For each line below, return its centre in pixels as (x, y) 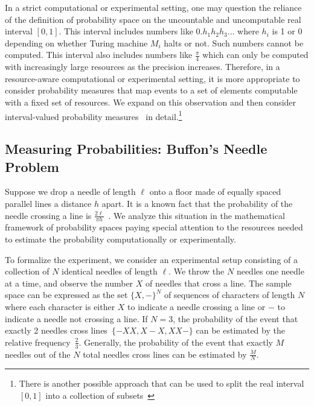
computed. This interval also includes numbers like (99, 55)
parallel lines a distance (48, 204)
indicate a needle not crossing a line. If (76, 318)
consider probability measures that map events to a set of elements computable (151, 90)
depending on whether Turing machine (76, 43)
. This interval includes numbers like (126, 31)
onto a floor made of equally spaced (215, 192)
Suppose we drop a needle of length (70, 192)
